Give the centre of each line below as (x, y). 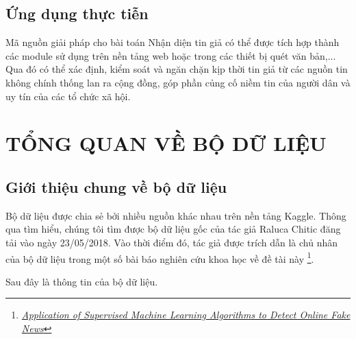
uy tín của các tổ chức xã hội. (68, 96)
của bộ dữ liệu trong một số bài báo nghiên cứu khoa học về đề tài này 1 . (160, 257)
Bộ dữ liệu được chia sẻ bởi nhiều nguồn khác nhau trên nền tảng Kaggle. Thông (176, 215)
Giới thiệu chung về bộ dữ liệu (116, 186)
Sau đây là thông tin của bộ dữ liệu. (82, 281)
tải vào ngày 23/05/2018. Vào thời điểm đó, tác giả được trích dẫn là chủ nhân (171, 242)
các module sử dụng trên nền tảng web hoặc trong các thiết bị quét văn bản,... (171, 55)
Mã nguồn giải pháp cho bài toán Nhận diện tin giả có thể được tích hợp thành (173, 42)
